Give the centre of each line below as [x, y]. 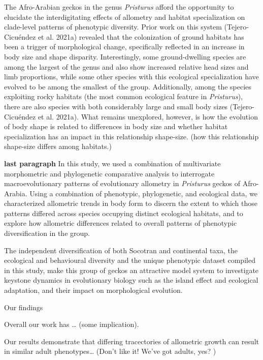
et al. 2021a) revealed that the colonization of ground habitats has [141, 36]
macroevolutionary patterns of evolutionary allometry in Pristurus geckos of [122, 183]
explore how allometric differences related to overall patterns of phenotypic [121, 223]
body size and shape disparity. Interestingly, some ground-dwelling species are [125, 56]
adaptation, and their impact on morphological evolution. [93, 290]
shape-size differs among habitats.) [58, 146]
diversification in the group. [47, 233]
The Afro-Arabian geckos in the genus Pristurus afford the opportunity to [119, 7]
